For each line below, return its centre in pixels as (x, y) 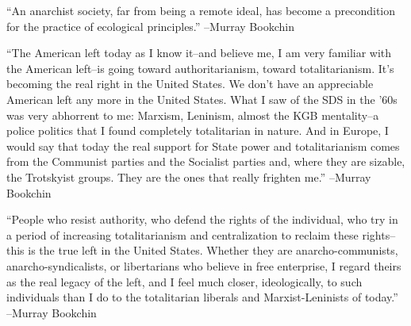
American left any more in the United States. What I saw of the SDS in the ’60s (202, 99)
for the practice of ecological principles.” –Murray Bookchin (150, 26)
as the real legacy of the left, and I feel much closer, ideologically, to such (184, 281)
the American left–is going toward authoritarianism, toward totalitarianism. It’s (200, 68)
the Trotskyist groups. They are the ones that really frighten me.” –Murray (189, 176)
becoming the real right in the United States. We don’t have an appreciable (190, 84)
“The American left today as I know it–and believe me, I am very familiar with (199, 53)
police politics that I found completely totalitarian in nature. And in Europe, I (198, 130)
